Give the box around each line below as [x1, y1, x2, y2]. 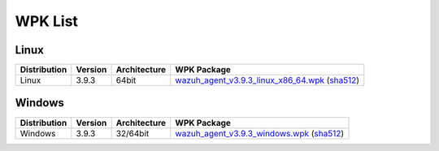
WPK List [15, 12, 79, 30]
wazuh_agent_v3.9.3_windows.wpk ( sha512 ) [175, 127, 345, 139]
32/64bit [115, 127, 150, 139]
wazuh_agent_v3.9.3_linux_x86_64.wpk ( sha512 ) [175, 75, 360, 86]
